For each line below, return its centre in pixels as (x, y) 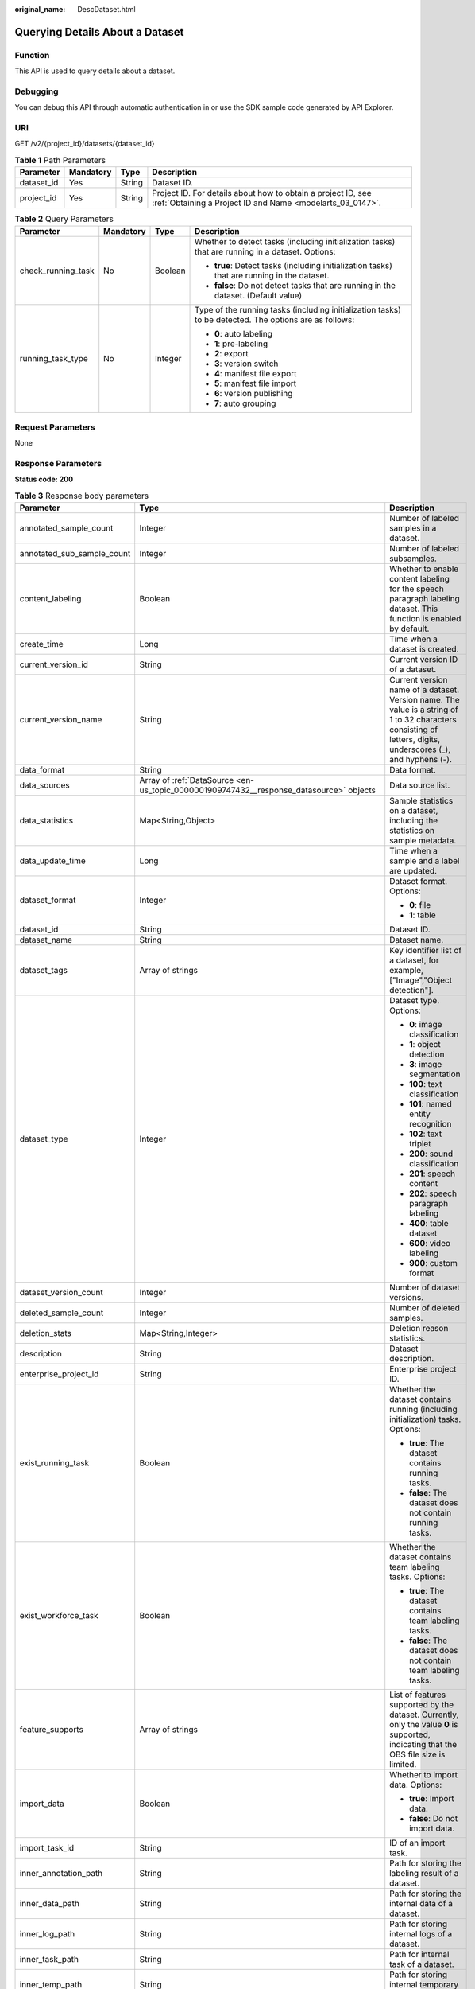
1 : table (423, 915)
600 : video (430, 1244)
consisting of (414, 730)
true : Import (432, 1799)
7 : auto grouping (245, 403)
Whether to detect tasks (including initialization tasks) (295, 241)
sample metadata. (423, 841)
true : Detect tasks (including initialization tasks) (304, 265)
